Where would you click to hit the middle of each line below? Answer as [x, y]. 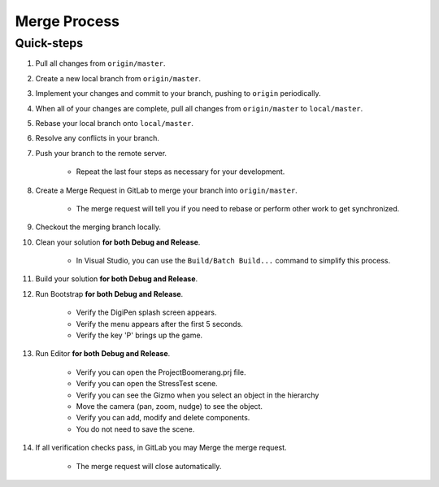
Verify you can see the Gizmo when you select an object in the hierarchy [198, 395]
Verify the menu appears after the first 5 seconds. [160, 324]
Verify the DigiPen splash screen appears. [146, 312]
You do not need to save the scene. [135, 429]
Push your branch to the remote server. [101, 153]
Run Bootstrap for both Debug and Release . [109, 294]
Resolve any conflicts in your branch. [98, 138]
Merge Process [67, 21]
